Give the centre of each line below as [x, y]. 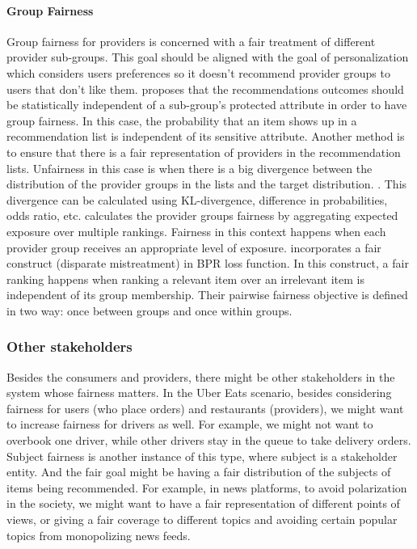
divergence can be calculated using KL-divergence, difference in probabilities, [197, 199]
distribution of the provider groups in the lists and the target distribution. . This [207, 184]
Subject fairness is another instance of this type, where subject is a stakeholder [202, 456]
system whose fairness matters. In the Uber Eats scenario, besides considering [199, 393]
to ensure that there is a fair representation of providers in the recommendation [204, 152]
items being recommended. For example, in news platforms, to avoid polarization [207, 487]
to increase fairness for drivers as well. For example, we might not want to [190, 424]
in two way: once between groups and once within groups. [150, 310]
